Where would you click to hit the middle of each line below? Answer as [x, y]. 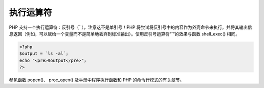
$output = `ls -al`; [44, 54]
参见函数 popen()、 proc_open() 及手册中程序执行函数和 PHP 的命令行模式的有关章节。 [97, 80]
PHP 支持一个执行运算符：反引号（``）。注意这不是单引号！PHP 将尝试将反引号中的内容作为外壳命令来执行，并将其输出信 [131, 27]
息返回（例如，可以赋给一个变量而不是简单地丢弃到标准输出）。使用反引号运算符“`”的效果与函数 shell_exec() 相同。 [124, 34]
